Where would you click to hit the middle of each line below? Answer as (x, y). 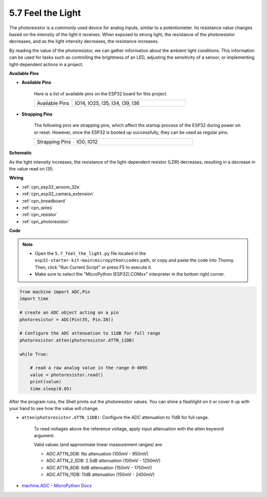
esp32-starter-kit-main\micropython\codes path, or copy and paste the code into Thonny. (135, 260)
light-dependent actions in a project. (46, 64)
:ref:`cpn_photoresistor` (45, 221)
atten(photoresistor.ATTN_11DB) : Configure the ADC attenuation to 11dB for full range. (115, 417)
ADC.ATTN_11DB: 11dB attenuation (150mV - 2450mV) (100, 475)
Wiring (16, 178)
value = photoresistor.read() (67, 375)
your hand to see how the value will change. (54, 408)
